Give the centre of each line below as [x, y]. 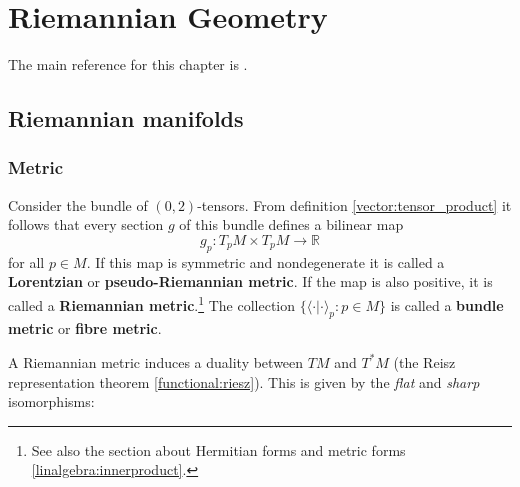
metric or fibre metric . [85, 328]
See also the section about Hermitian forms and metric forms [218, 449]
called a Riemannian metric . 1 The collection [152, 303]
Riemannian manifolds [126, 118]
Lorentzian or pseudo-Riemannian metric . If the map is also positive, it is [250, 281]
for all [26, 261]
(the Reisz [424, 361]
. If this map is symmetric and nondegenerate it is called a [265, 261]
